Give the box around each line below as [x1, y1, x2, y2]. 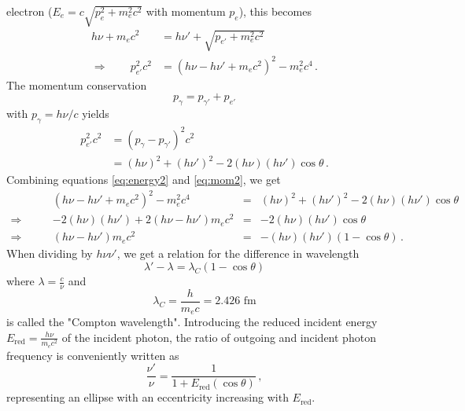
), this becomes [238, 3, 312, 19]
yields [82, 105, 109, 122]
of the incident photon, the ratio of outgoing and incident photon [61, 328, 376, 345]
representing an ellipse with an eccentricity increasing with [6, 389, 289, 405]
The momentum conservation [6, 76, 147, 93]
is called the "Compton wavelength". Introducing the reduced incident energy [6, 314, 378, 330]
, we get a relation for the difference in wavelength [116, 245, 360, 262]
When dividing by [6, 245, 93, 262]
